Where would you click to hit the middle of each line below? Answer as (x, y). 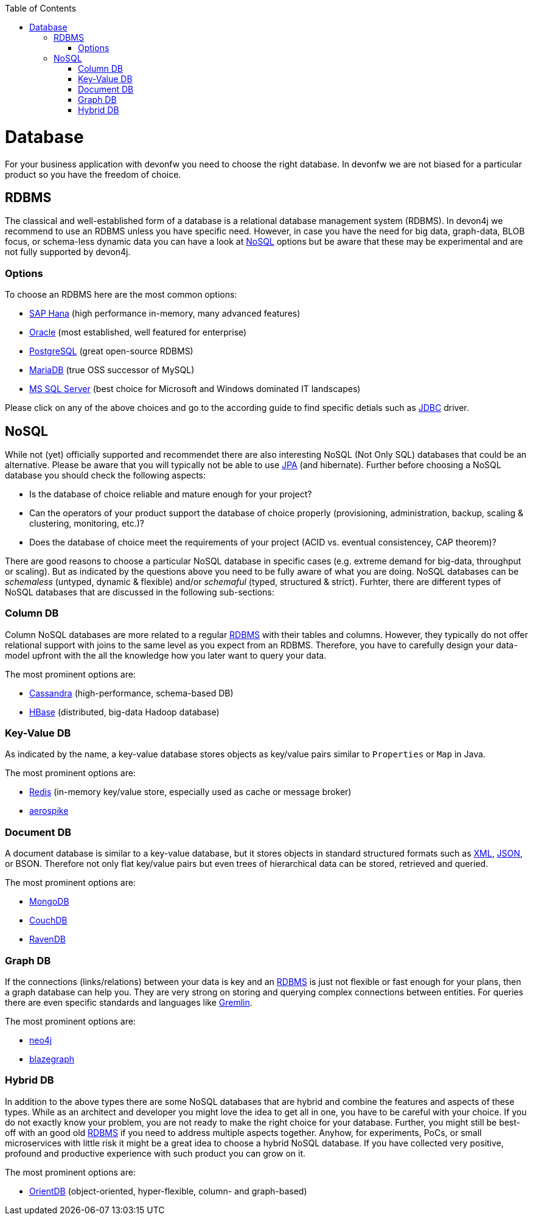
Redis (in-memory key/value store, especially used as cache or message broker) (190, 792)
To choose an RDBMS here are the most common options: (121, 295)
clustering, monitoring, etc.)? (87, 523)
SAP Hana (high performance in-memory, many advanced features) (165, 314)
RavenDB (47, 939)
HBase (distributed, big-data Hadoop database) (124, 712)
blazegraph (52, 1059)
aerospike (49, 811)
